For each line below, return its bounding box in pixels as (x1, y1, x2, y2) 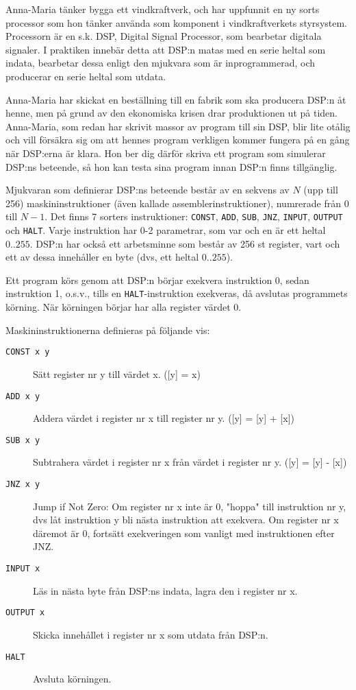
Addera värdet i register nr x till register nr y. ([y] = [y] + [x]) (33, 411, 294, 425)
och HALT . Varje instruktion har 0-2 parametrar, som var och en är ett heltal (5, 222, 326, 237)
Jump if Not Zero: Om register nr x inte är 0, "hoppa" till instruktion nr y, (33, 499, 346, 513)
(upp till (303, 182, 338, 197)
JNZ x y (5, 479, 40, 489)
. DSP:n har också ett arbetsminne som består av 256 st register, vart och (29, 236, 340, 250)
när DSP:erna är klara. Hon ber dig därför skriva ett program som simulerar (5, 145, 326, 160)
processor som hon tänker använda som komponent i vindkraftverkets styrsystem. (5, 15, 347, 29)
